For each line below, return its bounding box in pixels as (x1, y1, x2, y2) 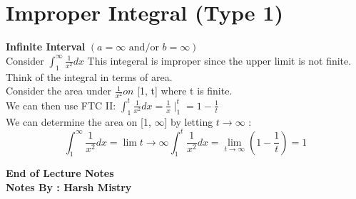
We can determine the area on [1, (6, 114, 151, 129)
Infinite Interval (6, 39, 86, 54)
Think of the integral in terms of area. (6, 69, 173, 84)
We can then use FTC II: (6, 97, 116, 112)
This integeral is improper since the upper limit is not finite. (87, 53, 352, 68)
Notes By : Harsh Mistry (6, 180, 132, 195)
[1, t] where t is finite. (137, 83, 233, 98)
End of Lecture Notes (6, 166, 114, 181)
